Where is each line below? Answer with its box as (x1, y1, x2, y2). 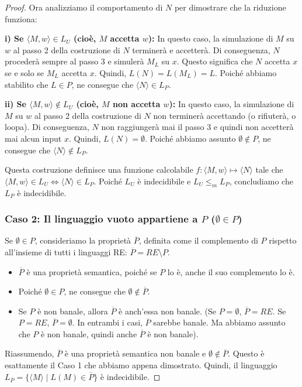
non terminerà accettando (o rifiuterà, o (153, 109, 296, 121)
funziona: (5, 12, 37, 25)
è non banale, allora (37, 304, 108, 317)
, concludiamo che (229, 174, 293, 187)
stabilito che (5, 78, 48, 90)
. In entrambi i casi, (72, 316, 143, 328)
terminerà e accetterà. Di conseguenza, (132, 43, 270, 56)
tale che (255, 163, 283, 176)
